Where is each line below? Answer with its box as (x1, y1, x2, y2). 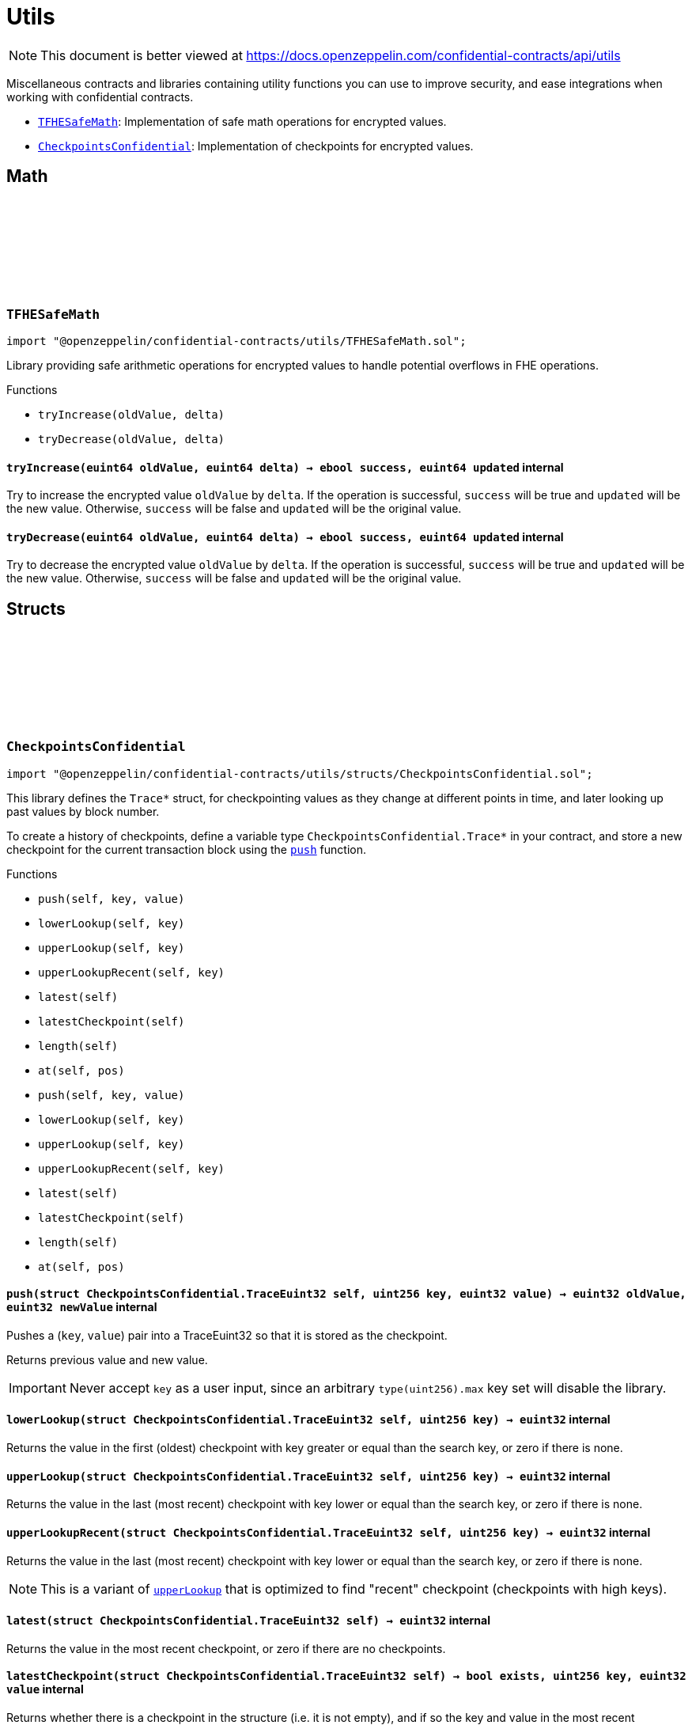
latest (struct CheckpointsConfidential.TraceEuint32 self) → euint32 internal (6, 1613, 490, 1628)
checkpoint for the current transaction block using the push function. (6, 842, 367, 856)
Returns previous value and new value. (6, 1352, 208, 1367)
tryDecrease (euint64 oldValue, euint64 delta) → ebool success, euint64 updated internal (6, 529, 564, 544)
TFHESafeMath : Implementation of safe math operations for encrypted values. (38, 114, 447, 128)
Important (9, 1379, 66, 1396)
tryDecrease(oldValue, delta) (38, 432, 225, 445)
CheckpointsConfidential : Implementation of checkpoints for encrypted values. (38, 138, 474, 153)
